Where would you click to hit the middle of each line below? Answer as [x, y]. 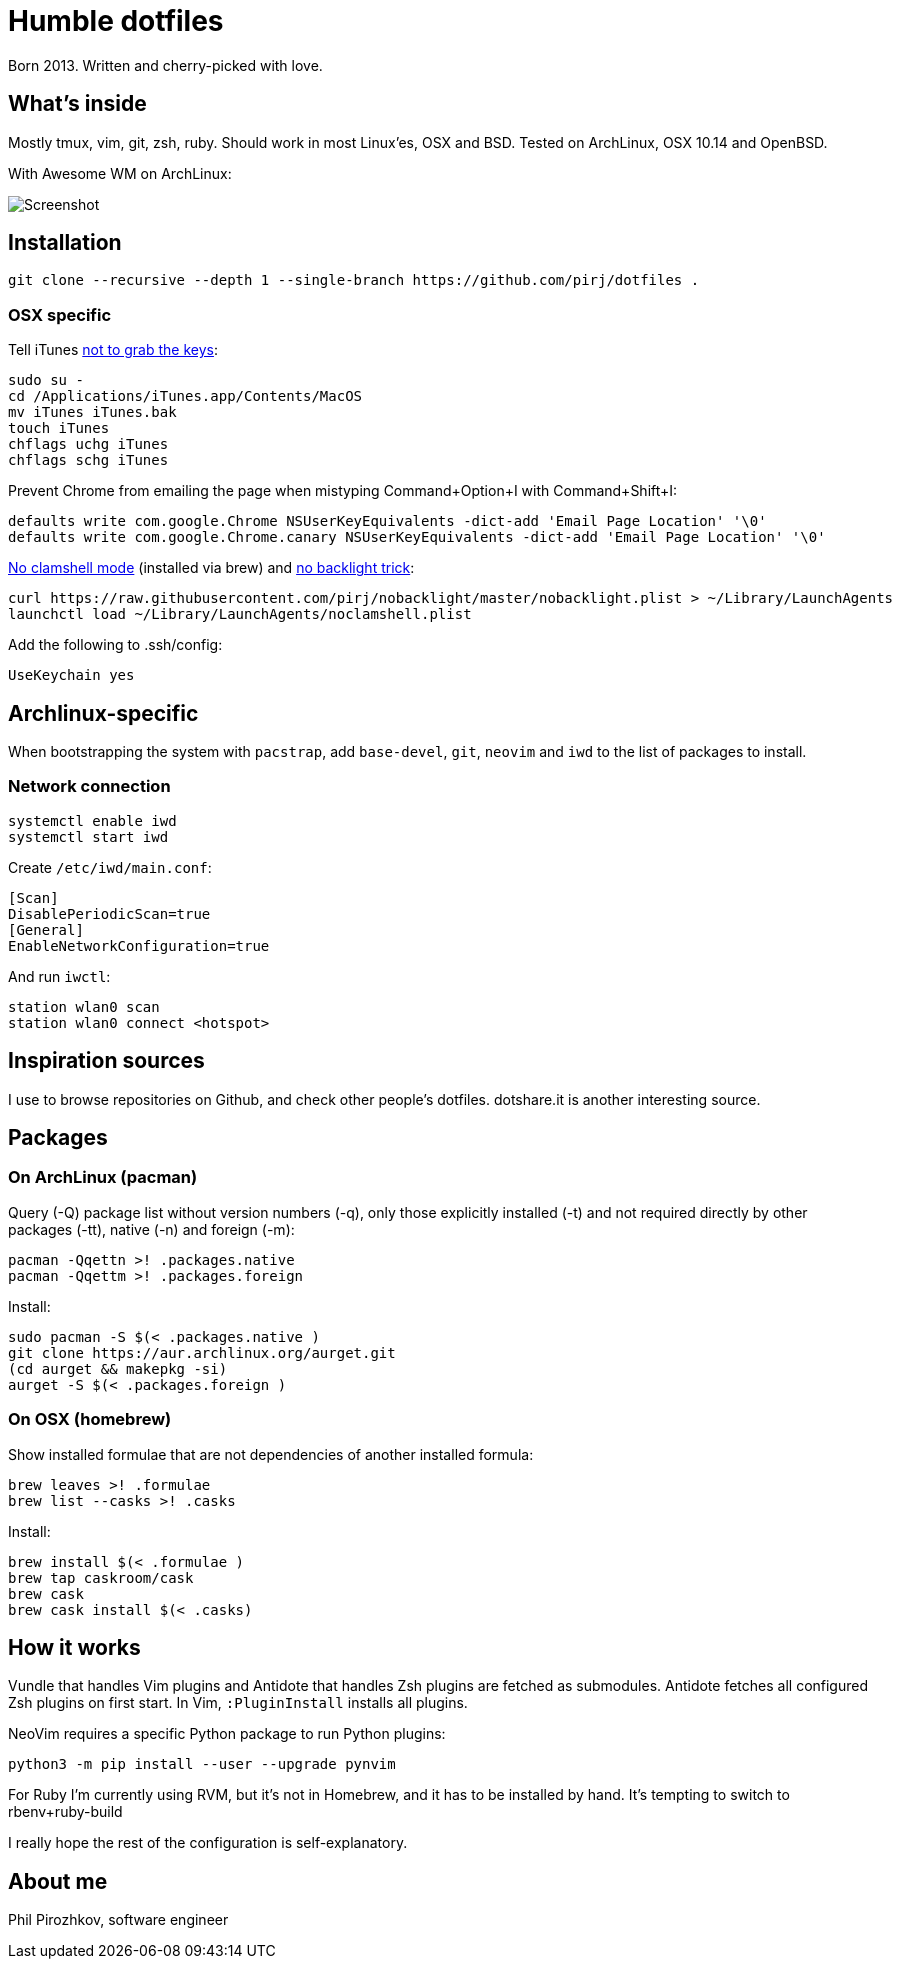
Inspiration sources [106, 1061]
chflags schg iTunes [88, 460]
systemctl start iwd [88, 836]
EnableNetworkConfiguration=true [139, 945]
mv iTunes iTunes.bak [92, 412]
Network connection [89, 786]
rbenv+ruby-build [65, 1812]
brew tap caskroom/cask [101, 1577]
